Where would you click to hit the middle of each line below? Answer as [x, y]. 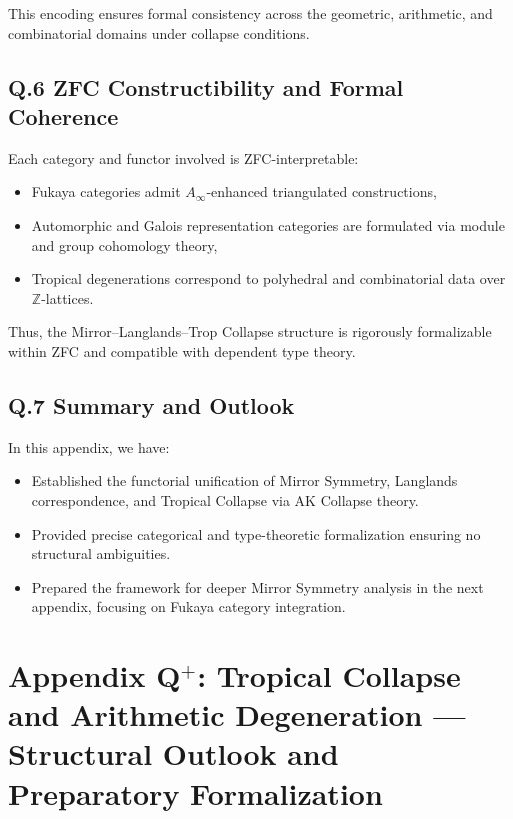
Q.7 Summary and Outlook [151, 404]
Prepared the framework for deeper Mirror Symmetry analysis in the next [257, 586]
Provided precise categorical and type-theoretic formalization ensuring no [256, 533]
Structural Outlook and [173, 753]
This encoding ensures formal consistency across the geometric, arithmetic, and [250, 13]
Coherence [63, 115]
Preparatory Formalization [195, 792]
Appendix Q [94, 675]
